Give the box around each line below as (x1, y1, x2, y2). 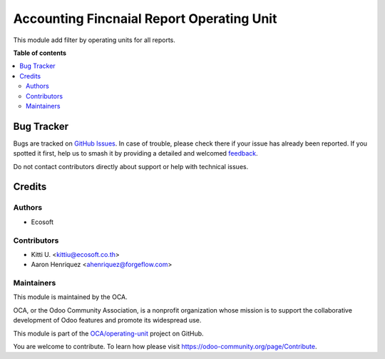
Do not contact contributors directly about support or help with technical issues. (13, 162, 249, 171)
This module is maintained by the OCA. (13, 293, 128, 301)
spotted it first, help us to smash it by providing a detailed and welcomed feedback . (13, 149, 258, 158)
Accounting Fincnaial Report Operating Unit (13, 11, 277, 26)
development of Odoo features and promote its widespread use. (13, 316, 202, 325)
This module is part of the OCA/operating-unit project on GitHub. (13, 329, 204, 338)
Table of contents (13, 49, 67, 57)
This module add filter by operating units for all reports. (13, 36, 176, 44)
